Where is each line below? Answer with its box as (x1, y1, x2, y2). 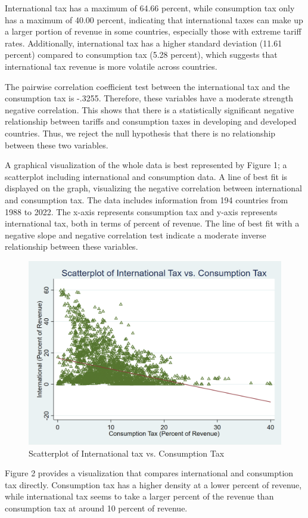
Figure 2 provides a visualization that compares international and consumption (5, 467, 294, 479)
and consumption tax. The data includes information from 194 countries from (5, 193, 288, 206)
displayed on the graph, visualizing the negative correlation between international (5, 182, 302, 194)
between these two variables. (5, 138, 108, 151)
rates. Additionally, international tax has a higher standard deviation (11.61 (5, 36, 282, 49)
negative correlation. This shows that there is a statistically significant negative (5, 103, 294, 116)
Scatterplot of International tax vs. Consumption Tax (29, 446, 225, 459)
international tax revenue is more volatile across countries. (5, 60, 217, 72)
